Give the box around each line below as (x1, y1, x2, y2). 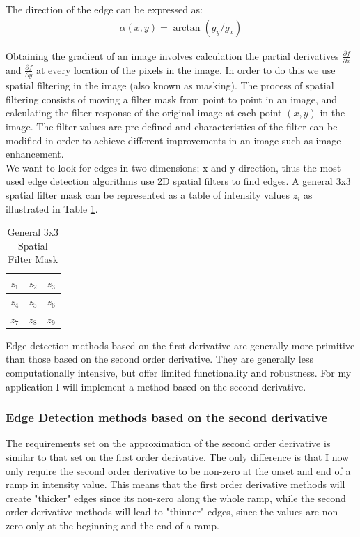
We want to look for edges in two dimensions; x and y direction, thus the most (6, 160, 341, 174)
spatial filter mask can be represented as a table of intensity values (6, 188, 290, 202)
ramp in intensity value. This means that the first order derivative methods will (6, 477, 345, 492)
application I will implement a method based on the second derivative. (6, 379, 306, 393)
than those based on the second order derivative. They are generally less (6, 351, 313, 366)
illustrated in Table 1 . (6, 201, 98, 215)
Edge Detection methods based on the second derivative (6, 409, 328, 426)
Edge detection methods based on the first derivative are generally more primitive (6, 338, 355, 352)
